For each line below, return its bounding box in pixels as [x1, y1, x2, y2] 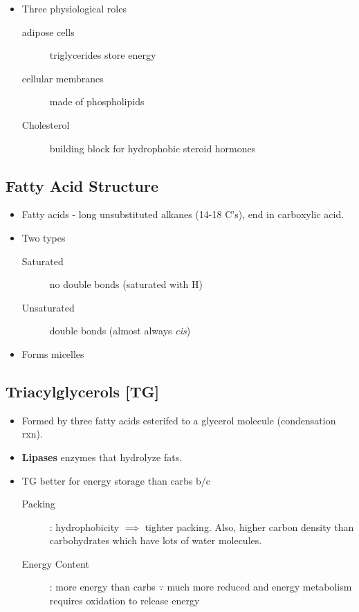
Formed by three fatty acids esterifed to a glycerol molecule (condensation [21, 413, 336, 427]
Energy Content [21, 556, 89, 570]
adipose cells [21, 24, 75, 39]
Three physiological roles [21, 1, 127, 15]
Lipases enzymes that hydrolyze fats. [21, 449, 183, 464]
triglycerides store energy [49, 48, 156, 62]
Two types [21, 230, 66, 244]
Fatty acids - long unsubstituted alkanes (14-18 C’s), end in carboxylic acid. [21, 207, 344, 222]
